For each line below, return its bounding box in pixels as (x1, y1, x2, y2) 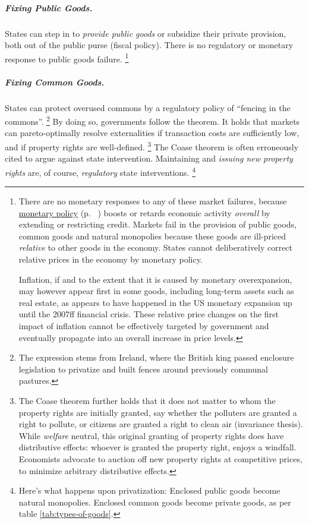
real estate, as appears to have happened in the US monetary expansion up (18, 296, 292, 308)
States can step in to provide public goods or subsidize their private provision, (5, 27, 286, 39)
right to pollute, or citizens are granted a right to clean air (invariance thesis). (18, 418, 303, 430)
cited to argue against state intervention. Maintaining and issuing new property (5, 152, 293, 165)
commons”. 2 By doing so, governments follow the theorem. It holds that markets (5, 113, 300, 127)
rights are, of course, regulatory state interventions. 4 (5, 164, 196, 178)
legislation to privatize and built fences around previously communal (18, 362, 269, 375)
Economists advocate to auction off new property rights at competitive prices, (18, 452, 302, 465)
